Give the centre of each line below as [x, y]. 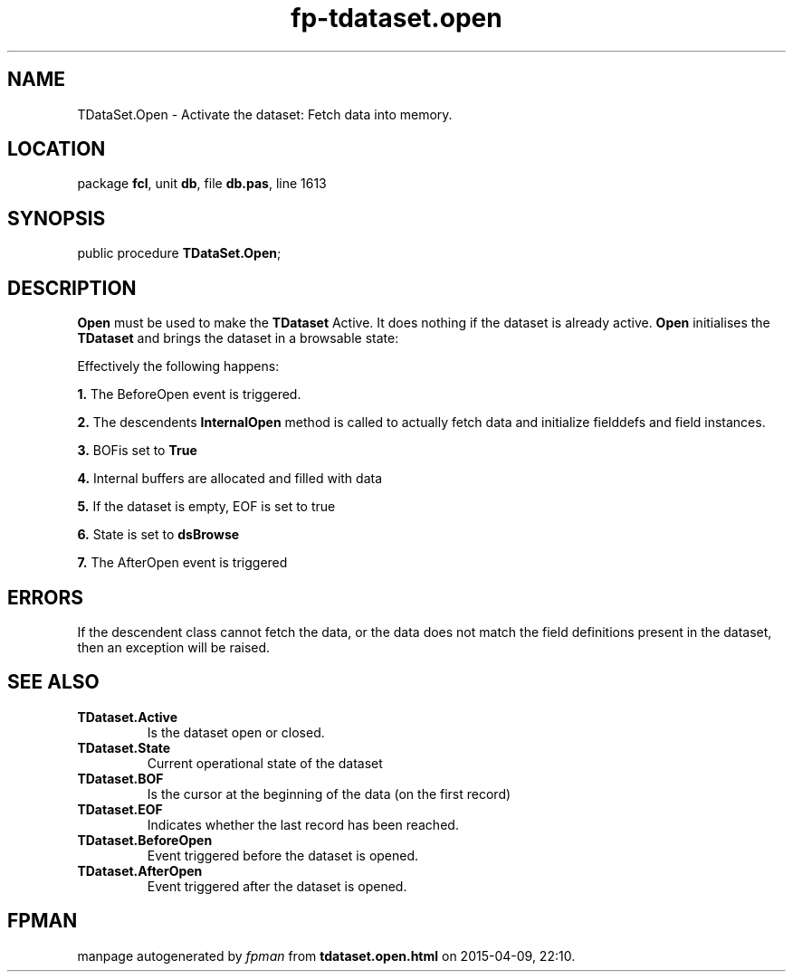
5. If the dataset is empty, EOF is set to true [206, 507]
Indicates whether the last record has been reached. [303, 824]
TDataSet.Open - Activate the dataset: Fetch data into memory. [265, 114]
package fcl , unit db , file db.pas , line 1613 [202, 184]
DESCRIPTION [72, 288]
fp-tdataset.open [396, 18]
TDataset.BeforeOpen [145, 840]
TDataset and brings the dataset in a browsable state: [238, 338]
